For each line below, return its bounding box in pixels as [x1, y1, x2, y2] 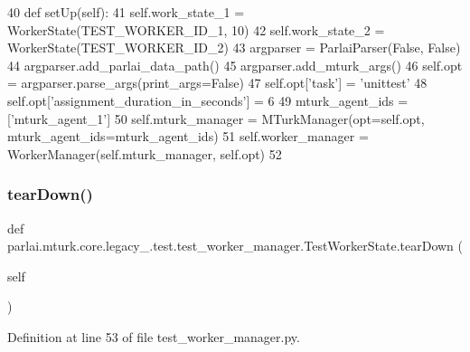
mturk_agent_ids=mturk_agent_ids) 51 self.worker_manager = [7, 127, 369, 146]
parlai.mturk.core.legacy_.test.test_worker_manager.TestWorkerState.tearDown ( [7, 236, 464, 255]
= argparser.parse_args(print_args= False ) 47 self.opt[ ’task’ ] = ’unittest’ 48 [7, 73, 428, 92]
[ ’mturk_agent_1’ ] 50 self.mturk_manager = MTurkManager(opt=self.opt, [7, 109, 425, 128]
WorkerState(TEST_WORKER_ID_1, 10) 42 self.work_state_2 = [7, 20, 385, 39]
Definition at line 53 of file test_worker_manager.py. [7, 327, 300, 346]
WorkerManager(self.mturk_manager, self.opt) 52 [7, 144, 282, 163]
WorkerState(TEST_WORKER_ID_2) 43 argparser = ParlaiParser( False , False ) [7, 38, 461, 57]
